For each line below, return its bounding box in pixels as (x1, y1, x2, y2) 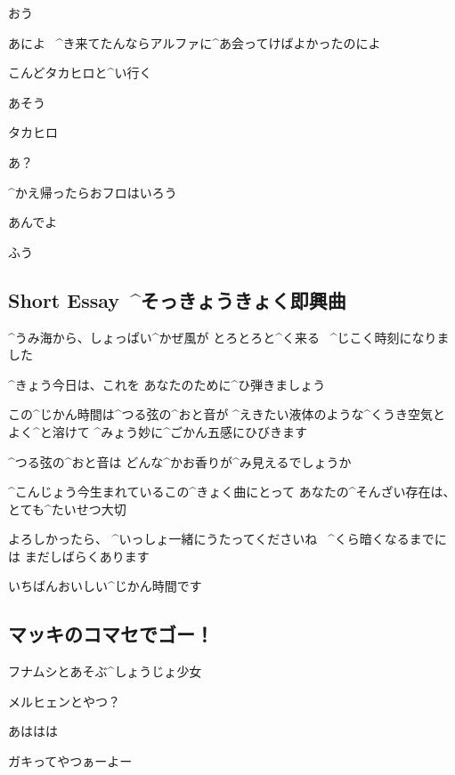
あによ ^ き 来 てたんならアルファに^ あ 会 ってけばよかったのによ (8, 33, 381, 52)
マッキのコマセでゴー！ (8, 620, 214, 648)
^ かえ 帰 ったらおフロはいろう (8, 182, 177, 201)
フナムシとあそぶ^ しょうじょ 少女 (8, 662, 202, 681)
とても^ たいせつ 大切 (8, 499, 126, 518)
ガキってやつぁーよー (8, 752, 133, 771)
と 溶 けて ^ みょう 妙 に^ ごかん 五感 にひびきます (39, 422, 308, 440)
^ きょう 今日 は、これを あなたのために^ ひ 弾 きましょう (8, 375, 326, 393)
